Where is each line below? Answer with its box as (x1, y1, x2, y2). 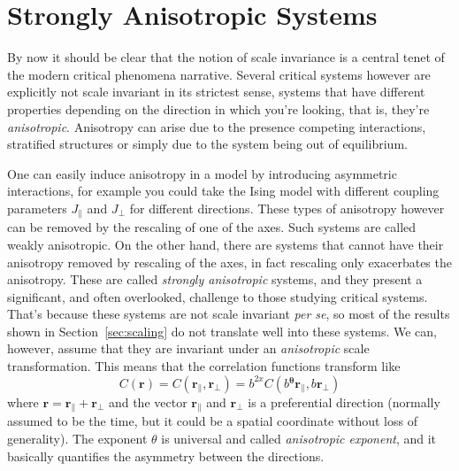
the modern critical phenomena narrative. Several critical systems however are (7, 65, 431, 83)
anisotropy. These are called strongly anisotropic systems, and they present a (7, 270, 423, 289)
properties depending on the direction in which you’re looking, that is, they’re (7, 99, 430, 118)
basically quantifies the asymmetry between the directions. (7, 446, 325, 465)
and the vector (108, 392, 187, 411)
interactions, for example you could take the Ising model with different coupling (7, 181, 440, 200)
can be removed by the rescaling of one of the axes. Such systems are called (7, 218, 417, 236)
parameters (7, 198, 67, 217)
